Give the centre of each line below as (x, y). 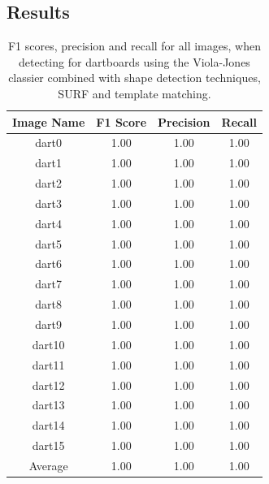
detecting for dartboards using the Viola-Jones (134, 61)
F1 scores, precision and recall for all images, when (134, 46)
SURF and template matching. (134, 93)
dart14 (48, 425)
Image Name (49, 121)
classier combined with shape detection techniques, (134, 78)
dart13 (48, 405)
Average (48, 465)
